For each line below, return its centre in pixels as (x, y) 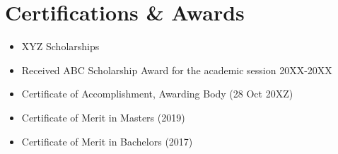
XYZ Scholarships (60, 46)
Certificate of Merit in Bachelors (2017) (107, 141)
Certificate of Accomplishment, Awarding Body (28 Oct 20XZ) (157, 94)
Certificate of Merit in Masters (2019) (103, 117)
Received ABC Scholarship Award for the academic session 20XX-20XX (177, 70)
